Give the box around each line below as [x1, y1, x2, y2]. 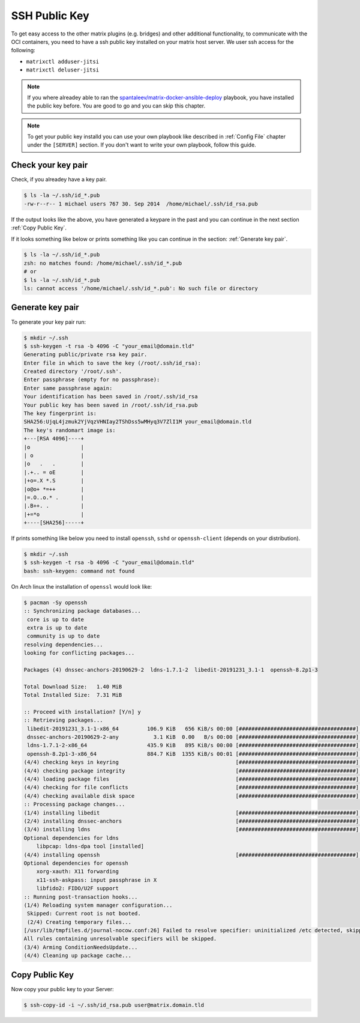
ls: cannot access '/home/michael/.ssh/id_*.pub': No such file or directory [23, 285, 258, 292]
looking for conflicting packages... [23, 649, 135, 657]
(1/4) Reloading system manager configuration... [23, 902, 173, 908]
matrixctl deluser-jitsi [26, 67, 99, 73]
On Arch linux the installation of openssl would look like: [11, 583, 152, 590]
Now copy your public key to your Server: [11, 985, 114, 992]
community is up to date [27, 633, 100, 640]
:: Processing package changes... [23, 801, 125, 808]
